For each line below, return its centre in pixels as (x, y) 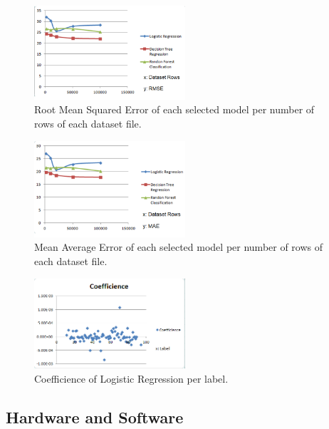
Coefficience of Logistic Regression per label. (131, 378)
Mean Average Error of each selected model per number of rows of (179, 247)
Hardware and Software (95, 417)
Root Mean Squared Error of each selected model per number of (174, 109)
